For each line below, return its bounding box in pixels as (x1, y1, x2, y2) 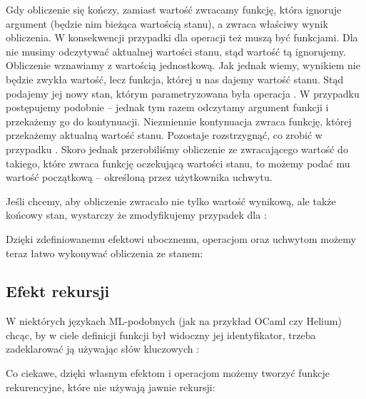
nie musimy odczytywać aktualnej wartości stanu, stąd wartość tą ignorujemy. (6, 43, 346, 58)
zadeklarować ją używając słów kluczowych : (6, 341, 200, 356)
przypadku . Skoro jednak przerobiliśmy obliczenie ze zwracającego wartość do (6, 141, 348, 156)
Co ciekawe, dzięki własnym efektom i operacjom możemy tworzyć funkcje (6, 366, 330, 380)
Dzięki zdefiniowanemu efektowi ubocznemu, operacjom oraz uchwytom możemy (6, 231, 356, 246)
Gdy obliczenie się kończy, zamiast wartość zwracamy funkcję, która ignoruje (6, 2, 342, 16)
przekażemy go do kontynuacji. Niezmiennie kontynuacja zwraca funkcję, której (6, 113, 352, 128)
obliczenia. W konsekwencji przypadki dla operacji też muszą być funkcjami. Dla (6, 30, 358, 45)
